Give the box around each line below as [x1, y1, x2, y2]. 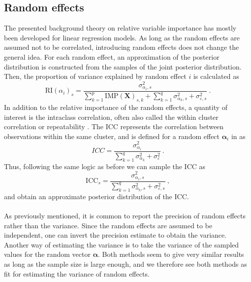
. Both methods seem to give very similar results [98, 249, 244, 259]
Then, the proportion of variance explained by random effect [4, 71, 187, 81]
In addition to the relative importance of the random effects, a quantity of [4, 102, 228, 112]
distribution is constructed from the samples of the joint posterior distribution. [4, 61, 242, 71]
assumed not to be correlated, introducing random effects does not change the [4, 42, 239, 52]
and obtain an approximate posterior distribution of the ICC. [4, 191, 189, 201]
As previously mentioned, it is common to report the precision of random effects [4, 210, 246, 220]
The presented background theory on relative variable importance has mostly [4, 23, 237, 33]
